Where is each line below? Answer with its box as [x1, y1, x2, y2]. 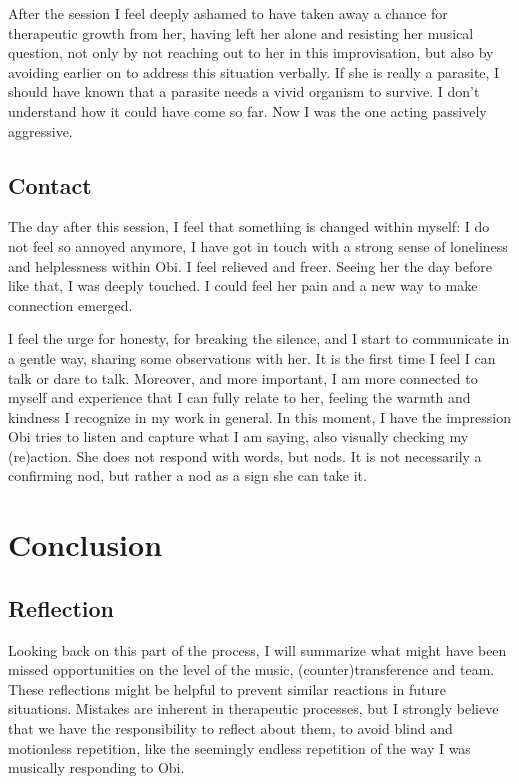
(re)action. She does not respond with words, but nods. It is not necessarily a [8, 445, 482, 466]
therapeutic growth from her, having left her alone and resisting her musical [8, 22, 474, 43]
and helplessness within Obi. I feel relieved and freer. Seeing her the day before [8, 255, 492, 276]
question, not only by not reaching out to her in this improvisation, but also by [8, 42, 494, 63]
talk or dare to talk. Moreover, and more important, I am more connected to [8, 367, 478, 388]
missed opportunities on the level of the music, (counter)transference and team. [8, 659, 495, 680]
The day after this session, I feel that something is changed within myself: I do [8, 216, 490, 237]
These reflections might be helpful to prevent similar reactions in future [8, 678, 447, 699]
